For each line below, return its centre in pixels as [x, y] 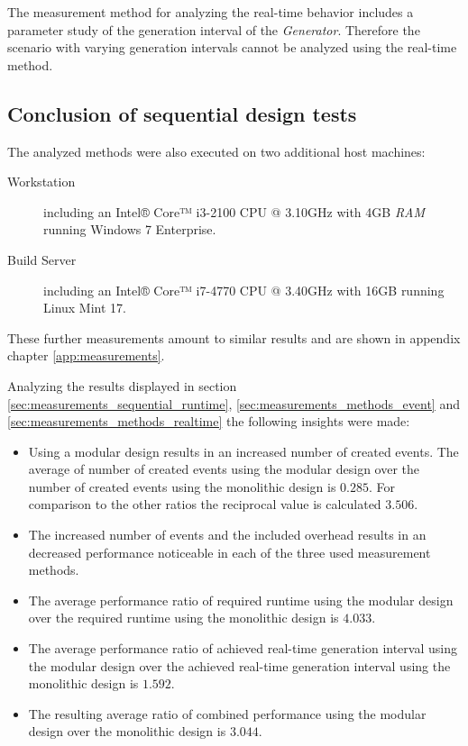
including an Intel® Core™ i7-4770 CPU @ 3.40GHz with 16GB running [244, 290]
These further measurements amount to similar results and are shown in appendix [234, 337]
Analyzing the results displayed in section [122, 385]
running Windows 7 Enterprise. [130, 229]
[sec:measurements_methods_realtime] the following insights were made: [209, 421]
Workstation [41, 182]
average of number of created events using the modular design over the [224, 469]
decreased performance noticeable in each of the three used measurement [229, 552]
